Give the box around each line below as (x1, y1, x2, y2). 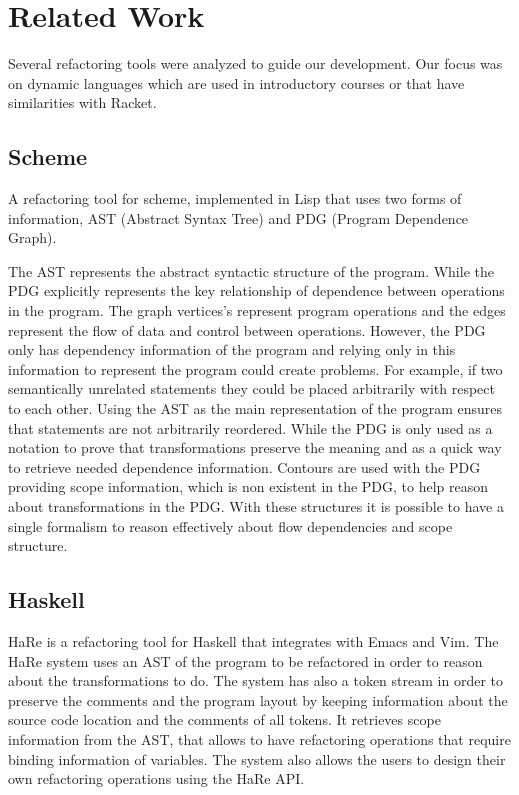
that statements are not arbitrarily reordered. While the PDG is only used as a (8, 417, 493, 438)
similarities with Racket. (8, 92, 157, 113)
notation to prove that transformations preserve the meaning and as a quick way (8, 437, 502, 458)
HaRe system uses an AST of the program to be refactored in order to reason (8, 650, 483, 671)
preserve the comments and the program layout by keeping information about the (8, 689, 508, 710)
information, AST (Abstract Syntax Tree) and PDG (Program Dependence (8, 207, 469, 228)
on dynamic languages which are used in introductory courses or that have (8, 72, 465, 93)
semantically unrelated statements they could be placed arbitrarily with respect (8, 378, 496, 399)
